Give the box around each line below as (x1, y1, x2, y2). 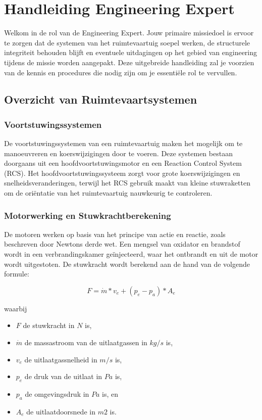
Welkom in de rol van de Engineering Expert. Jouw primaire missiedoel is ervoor (4, 27, 254, 38)
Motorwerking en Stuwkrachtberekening (4, 209, 171, 221)
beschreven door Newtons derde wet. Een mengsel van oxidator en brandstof (4, 239, 240, 249)
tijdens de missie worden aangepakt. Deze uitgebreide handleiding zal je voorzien (4, 57, 254, 67)
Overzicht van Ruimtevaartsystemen (4, 91, 197, 107)
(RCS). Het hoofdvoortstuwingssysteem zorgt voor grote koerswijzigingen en (4, 167, 240, 178)
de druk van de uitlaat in (24, 371, 102, 382)
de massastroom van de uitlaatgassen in (24, 337, 147, 348)
